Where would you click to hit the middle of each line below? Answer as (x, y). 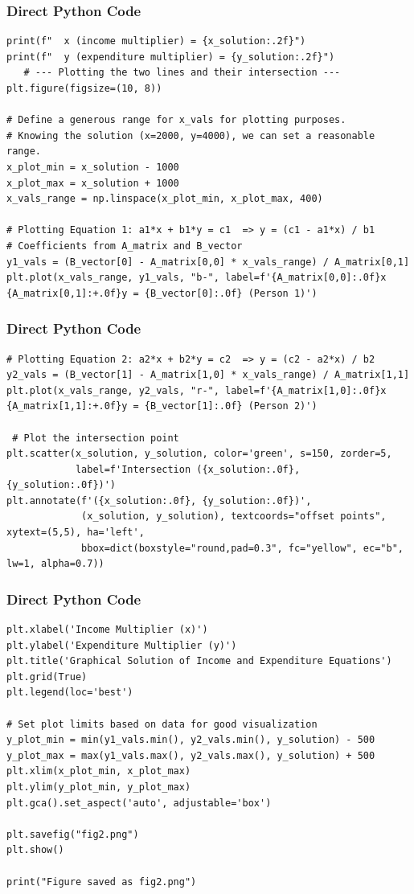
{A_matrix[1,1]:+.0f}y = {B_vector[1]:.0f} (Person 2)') (162, 406)
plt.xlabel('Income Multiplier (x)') (107, 630)
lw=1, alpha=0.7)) (55, 564)
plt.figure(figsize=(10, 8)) (84, 88)
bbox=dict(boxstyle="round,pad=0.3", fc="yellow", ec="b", (242, 548)
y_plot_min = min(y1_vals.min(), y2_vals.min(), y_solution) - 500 (191, 740)
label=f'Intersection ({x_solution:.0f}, (188, 469)
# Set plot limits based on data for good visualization (162, 724)
